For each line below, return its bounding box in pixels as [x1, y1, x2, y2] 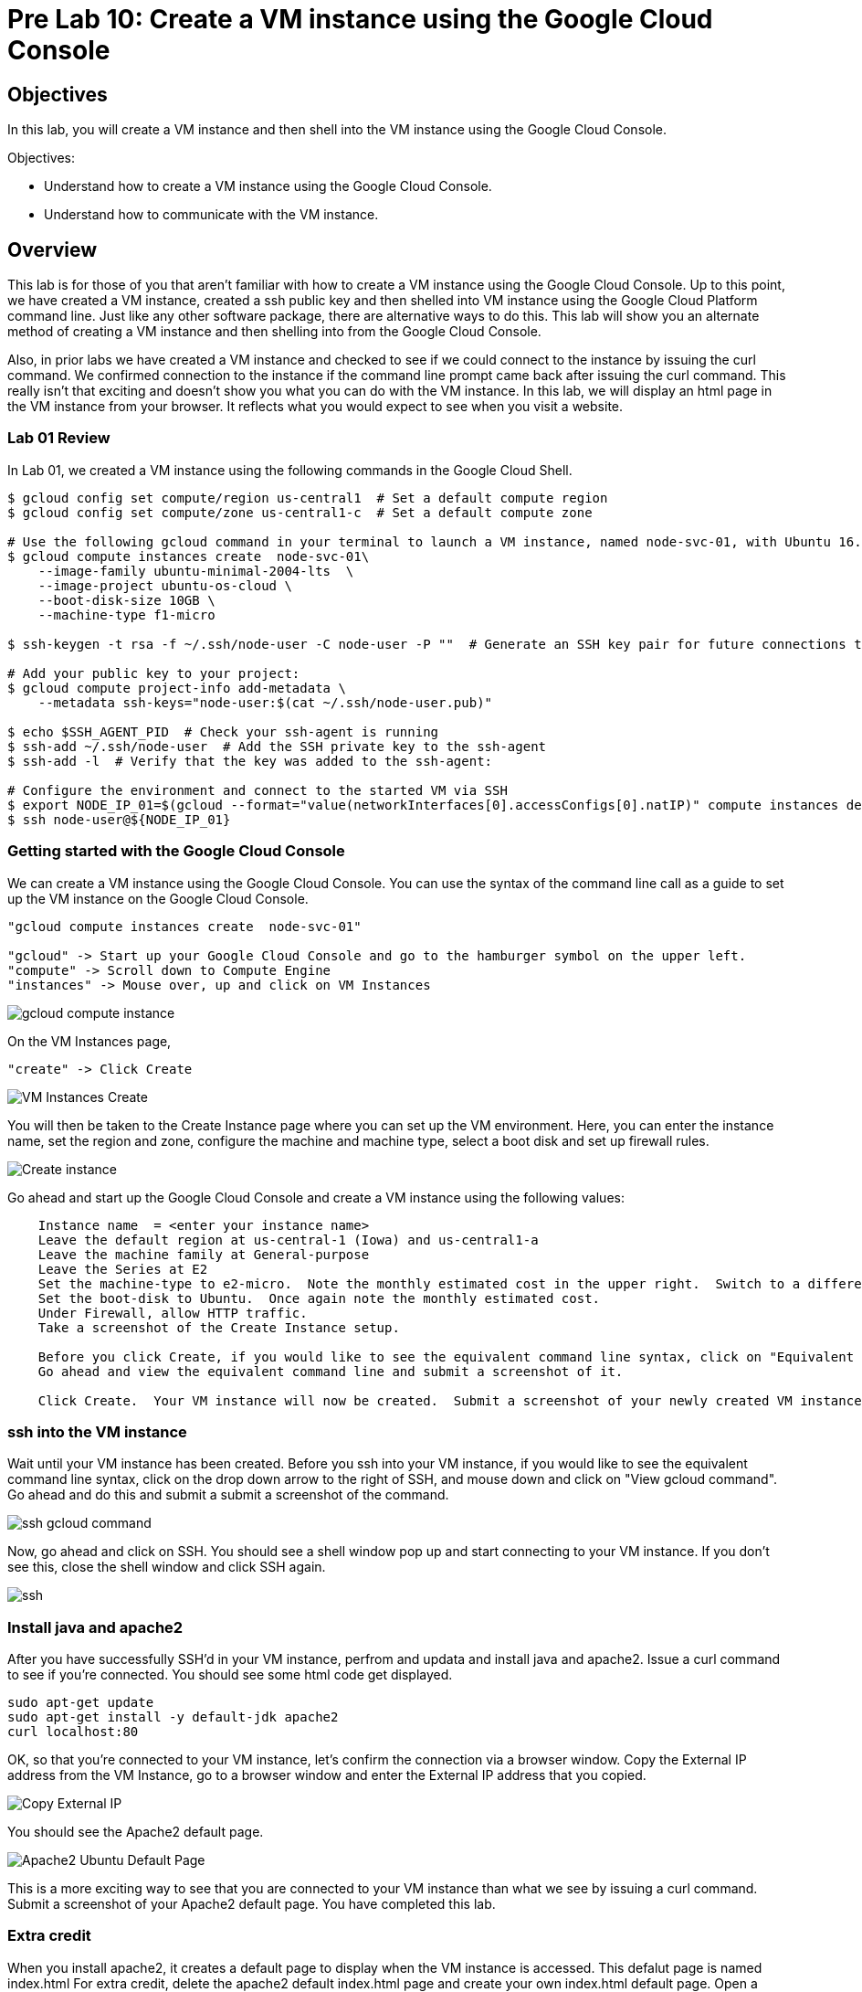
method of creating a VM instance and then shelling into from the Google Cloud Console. [7, 323, 541, 340]
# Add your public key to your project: [7, 665, 300, 681]
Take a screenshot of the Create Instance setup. [37, 1319, 400, 1335]
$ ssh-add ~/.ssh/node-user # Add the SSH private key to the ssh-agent [7, 738, 547, 754]
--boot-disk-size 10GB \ [37, 592, 215, 608]
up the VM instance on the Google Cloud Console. [7, 890, 309, 906]
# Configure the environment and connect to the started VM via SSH [7, 782, 508, 798]
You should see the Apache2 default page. [7, 1824, 264, 1840]
